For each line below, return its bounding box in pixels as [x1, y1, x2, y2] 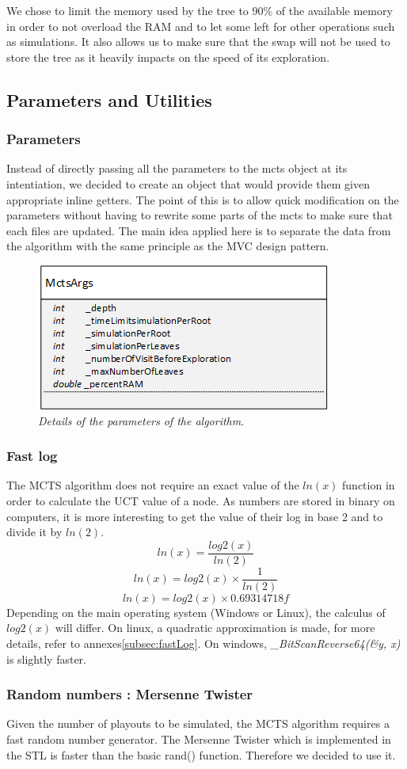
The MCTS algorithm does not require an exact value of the [6, 477, 299, 493]
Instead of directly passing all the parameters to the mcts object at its [6, 160, 348, 177]
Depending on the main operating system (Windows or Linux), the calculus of [6, 603, 386, 620]
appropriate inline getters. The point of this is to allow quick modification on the [6, 191, 399, 207]
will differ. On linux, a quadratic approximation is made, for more [55, 619, 375, 636]
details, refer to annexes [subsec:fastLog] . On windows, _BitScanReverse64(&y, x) [6, 635, 401, 652]
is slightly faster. [6, 650, 86, 667]
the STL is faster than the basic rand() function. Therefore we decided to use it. [6, 746, 396, 763]
